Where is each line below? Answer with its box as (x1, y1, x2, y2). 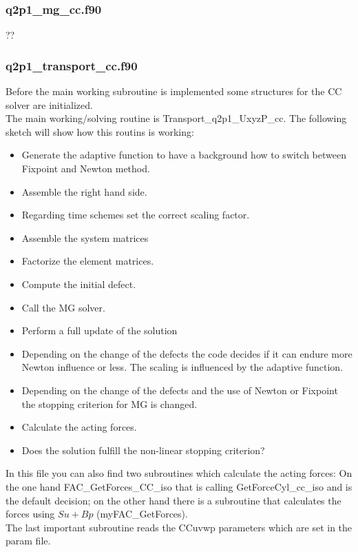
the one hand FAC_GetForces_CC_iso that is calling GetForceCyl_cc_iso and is (6, 479, 352, 493)
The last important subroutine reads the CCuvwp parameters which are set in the (6, 520, 352, 534)
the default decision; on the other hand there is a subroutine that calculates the (6, 493, 341, 507)
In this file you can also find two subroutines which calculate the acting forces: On (6, 466, 352, 480)
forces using (6, 507, 55, 521)
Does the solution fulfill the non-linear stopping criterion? (21, 442, 265, 457)
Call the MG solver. (21, 300, 105, 314)
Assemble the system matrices (21, 230, 149, 245)
